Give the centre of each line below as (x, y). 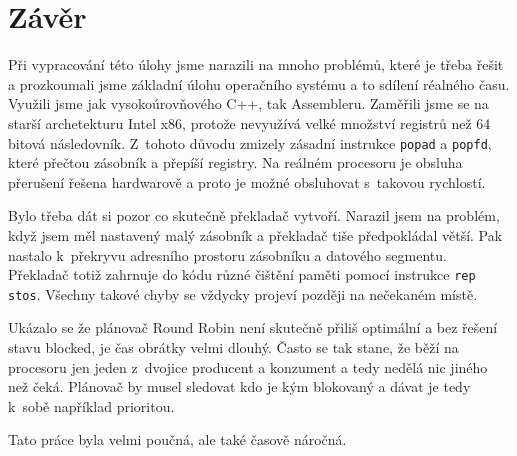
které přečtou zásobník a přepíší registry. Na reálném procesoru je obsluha (235, 162)
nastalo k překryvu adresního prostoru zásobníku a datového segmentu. (227, 254)
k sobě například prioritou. (91, 405)
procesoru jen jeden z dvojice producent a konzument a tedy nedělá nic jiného (248, 366)
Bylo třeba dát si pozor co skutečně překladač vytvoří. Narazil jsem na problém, (254, 215)
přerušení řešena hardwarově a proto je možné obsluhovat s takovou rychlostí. (247, 181)
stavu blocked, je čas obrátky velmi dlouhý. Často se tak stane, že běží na (233, 347)
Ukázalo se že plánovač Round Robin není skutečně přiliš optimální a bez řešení (253, 327)
